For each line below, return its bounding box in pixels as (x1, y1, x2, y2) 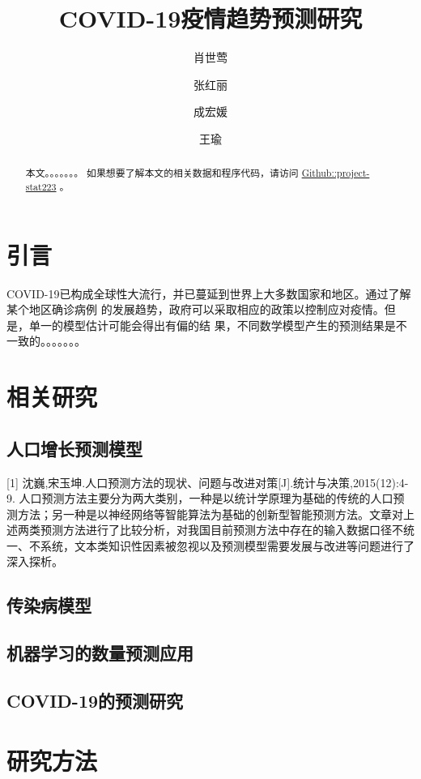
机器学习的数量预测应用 (6, 640, 193, 666)
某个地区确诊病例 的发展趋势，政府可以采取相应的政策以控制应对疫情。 (6, 301, 385, 318)
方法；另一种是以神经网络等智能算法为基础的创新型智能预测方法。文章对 (17, 505, 403, 522)
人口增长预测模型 (6, 435, 142, 460)
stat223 (25, 179, 57, 193)
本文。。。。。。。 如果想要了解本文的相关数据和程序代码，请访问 (25, 166, 299, 180)
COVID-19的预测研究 (6, 688, 184, 713)
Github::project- (301, 166, 370, 180)
